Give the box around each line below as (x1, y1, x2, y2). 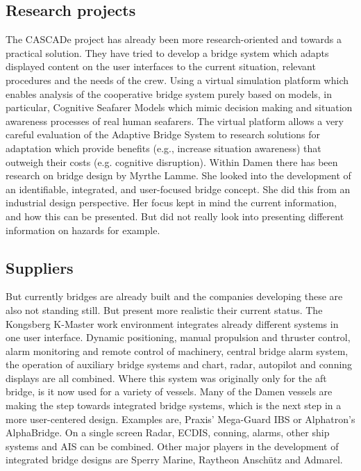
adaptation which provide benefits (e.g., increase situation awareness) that (6, 140, 321, 155)
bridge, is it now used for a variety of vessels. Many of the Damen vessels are (6, 384, 333, 399)
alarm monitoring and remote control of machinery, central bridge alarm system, (6, 343, 349, 358)
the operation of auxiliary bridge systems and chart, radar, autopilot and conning (6, 357, 353, 372)
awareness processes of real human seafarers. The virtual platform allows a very (6, 113, 344, 128)
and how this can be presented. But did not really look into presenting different (6, 208, 344, 223)
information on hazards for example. (6, 222, 160, 237)
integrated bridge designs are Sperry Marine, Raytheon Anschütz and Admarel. (6, 452, 343, 467)
